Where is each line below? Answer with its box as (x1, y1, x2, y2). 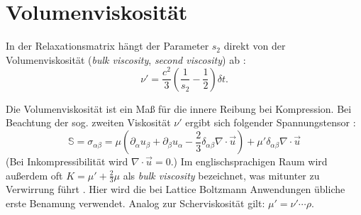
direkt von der (223, 38, 286, 53)
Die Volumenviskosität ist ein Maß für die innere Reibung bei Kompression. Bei (6, 101, 352, 116)
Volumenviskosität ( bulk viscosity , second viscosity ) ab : (6, 52, 246, 67)
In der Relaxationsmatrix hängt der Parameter (6, 38, 209, 53)
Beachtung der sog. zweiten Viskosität (6, 115, 171, 130)
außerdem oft (6, 167, 63, 182)
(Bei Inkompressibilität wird (6, 154, 128, 169)
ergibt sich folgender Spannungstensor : (185, 115, 356, 130)
